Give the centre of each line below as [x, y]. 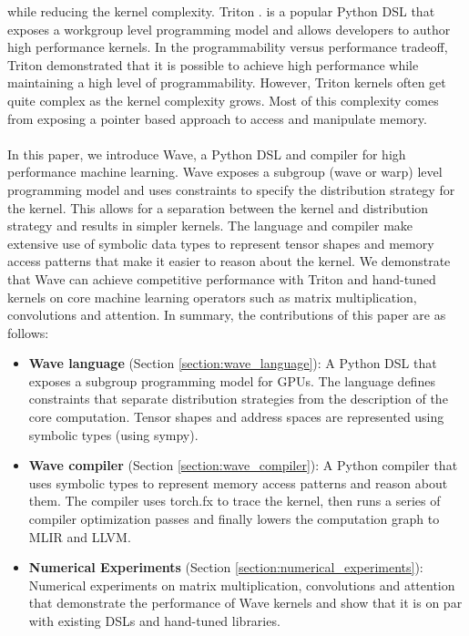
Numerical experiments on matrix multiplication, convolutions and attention [242, 585]
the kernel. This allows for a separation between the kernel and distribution [218, 207]
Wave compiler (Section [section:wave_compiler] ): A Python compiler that [243, 465]
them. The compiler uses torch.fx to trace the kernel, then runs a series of [234, 501]
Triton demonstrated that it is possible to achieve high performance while [213, 64]
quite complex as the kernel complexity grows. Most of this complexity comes [223, 100]
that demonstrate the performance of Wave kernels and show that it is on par [245, 603]
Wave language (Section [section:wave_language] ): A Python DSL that [233, 363]
